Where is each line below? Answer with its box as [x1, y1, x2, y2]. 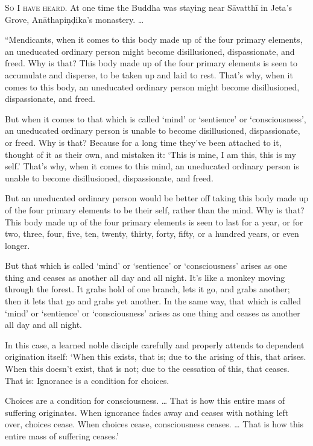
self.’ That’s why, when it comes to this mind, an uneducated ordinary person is [5, 160, 299, 172]
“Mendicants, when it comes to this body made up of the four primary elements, [5, 33, 303, 46]
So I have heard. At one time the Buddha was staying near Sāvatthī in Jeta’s [5, 1, 292, 13]
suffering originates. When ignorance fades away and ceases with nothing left [5, 406, 289, 418]
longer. [5, 239, 30, 251]
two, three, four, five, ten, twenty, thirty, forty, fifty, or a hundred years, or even [5, 227, 299, 240]
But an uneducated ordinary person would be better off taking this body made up [5, 192, 309, 204]
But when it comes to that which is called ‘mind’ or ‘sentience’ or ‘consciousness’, [5, 112, 306, 125]
